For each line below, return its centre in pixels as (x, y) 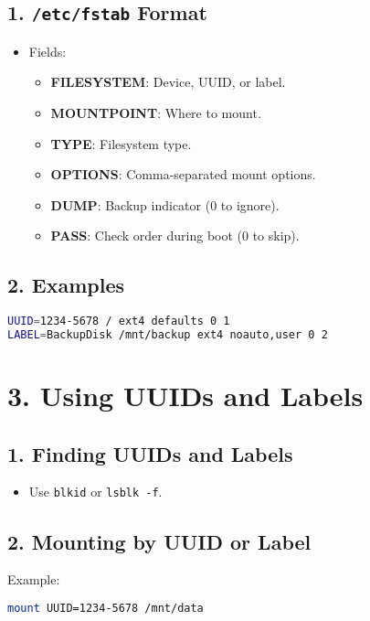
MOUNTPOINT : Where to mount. (156, 112)
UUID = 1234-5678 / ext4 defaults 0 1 (119, 321)
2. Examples (66, 285)
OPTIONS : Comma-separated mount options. (183, 174)
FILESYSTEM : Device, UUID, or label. (168, 82)
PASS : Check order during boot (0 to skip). (175, 236)
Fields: (48, 51)
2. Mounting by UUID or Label (159, 541)
